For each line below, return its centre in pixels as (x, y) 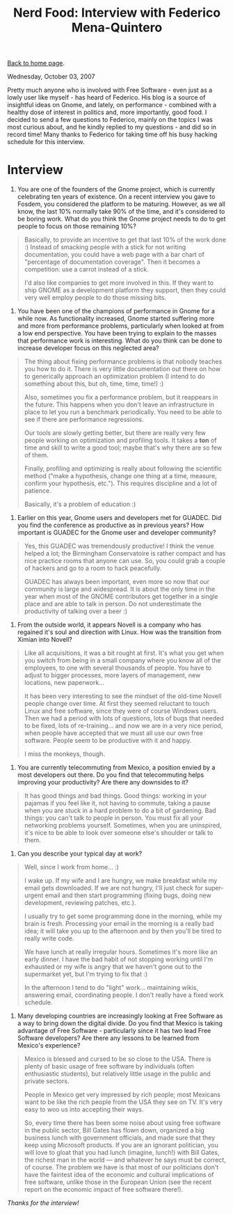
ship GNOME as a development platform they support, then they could (125, 290)
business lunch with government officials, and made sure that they (120, 1138)
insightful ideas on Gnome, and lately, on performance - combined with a (112, 105)
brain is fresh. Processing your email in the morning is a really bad (119, 924)
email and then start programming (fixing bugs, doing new (128, 895)
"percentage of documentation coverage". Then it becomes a (112, 262)
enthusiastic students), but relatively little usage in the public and (117, 1074)
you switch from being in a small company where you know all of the (122, 661)
